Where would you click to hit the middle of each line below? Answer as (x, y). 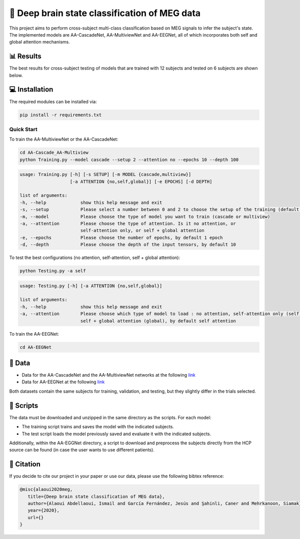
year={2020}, (44, 510)
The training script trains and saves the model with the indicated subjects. (98, 427)
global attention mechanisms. (39, 42)
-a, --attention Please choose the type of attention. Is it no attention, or (128, 223)
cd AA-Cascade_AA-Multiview (54, 153)
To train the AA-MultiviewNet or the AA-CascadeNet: (64, 139)
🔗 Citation (25, 464)
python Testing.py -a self (53, 271)
